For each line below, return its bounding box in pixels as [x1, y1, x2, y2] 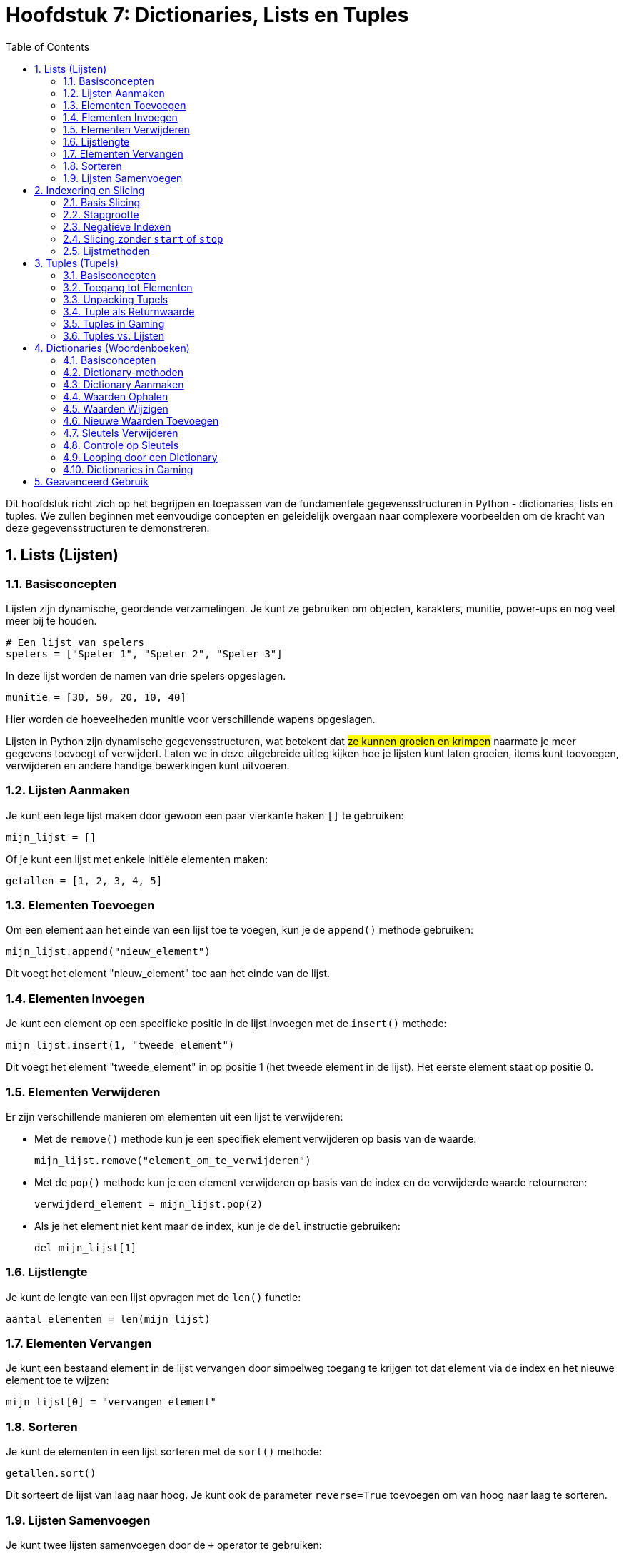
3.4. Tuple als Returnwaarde [63, 305, 195, 318]
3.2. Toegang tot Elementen [63, 281, 193, 293]
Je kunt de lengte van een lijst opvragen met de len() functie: [6, 1290, 301, 1303]
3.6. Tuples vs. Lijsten [63, 329, 165, 342]
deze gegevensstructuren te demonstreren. [6, 521, 210, 534]
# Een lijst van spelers [6, 636, 144, 648]
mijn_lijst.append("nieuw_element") [6, 946, 211, 958]
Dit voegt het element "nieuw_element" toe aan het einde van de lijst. [6, 967, 331, 980]
